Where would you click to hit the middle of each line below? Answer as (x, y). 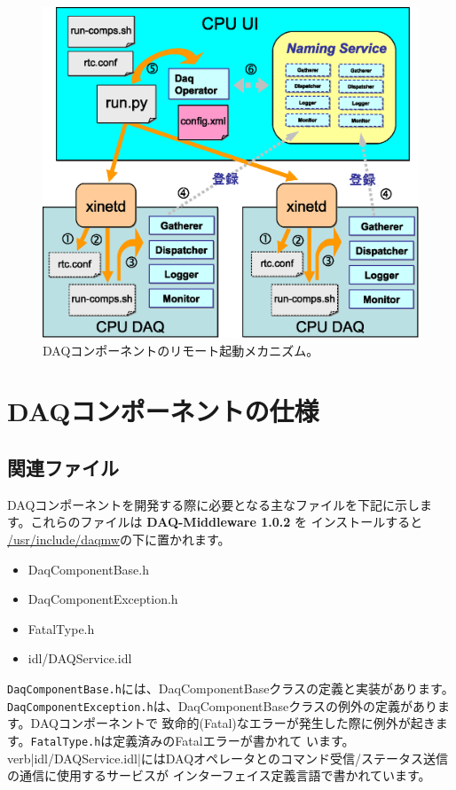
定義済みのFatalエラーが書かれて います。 (234, 740)
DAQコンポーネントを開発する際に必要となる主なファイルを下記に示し (213, 504)
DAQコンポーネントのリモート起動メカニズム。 (181, 350)
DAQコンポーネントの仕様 (163, 411)
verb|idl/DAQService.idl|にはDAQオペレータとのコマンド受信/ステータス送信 (228, 758)
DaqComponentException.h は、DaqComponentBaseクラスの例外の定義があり (222, 705)
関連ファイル (63, 468)
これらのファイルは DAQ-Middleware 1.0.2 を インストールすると (227, 522)
